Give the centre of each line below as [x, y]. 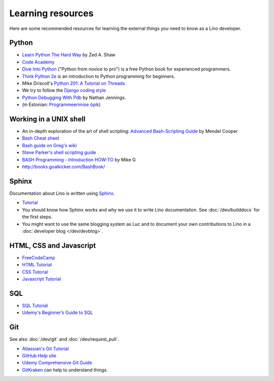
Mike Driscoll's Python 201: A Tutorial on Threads [74, 83]
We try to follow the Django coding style [64, 90]
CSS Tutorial [35, 272]
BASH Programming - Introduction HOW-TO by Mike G [79, 159]
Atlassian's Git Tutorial [45, 349]
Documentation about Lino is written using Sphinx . [62, 193]
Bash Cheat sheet [41, 138]
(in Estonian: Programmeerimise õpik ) [61, 105]
